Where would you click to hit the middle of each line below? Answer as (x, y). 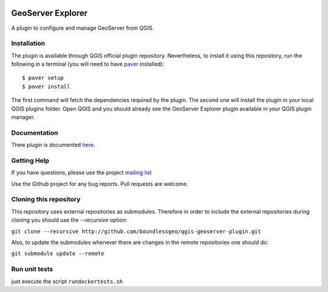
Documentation (35, 132)
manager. (23, 117)
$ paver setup (43, 78)
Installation (28, 44)
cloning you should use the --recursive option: (69, 220)
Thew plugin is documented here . (53, 145)
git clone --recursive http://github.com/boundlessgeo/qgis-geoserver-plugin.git (136, 231)
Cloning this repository (46, 199)
